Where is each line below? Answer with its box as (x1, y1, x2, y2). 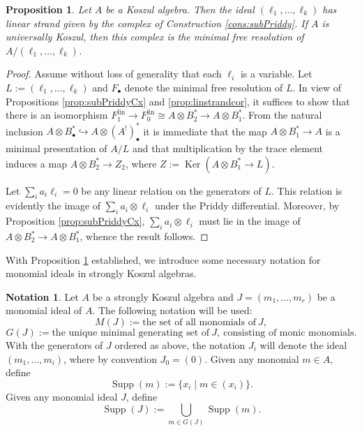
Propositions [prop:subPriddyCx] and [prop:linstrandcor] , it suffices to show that (6, 94, 350, 108)
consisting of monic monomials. (223, 328, 357, 338)
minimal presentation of (6, 141, 107, 156)
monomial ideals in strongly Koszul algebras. (6, 266, 197, 281)
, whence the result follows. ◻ (80, 229, 209, 244)
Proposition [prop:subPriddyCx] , (6, 214, 145, 228)
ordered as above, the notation (114, 338, 246, 352)
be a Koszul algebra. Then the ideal (105, 2, 255, 16)
